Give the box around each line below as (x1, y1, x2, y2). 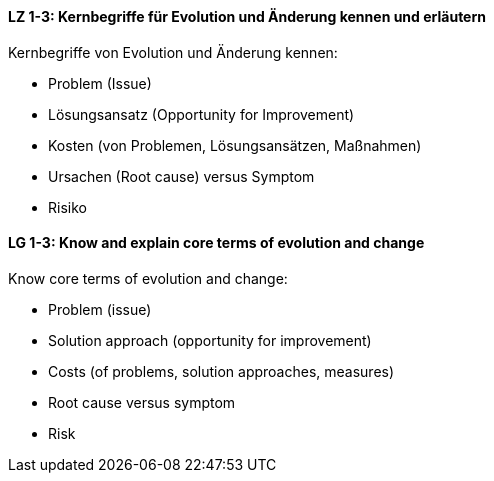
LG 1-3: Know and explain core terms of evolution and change (8, 234, 425, 252)
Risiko (48, 198, 87, 216)
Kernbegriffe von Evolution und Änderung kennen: (8, 43, 338, 61)
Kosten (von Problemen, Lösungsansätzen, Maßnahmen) (48, 136, 422, 154)
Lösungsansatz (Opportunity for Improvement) (48, 105, 355, 123)
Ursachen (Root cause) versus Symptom (48, 167, 315, 185)
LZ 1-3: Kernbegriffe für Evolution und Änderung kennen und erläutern (8, 8, 486, 25)
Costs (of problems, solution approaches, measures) (48, 362, 395, 380)
